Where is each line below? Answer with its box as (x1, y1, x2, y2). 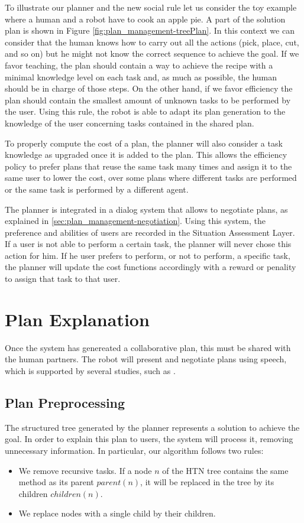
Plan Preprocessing (5, 393, 125, 411)
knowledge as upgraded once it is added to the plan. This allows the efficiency (5, 148, 287, 161)
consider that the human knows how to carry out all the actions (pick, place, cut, (5, 35, 299, 48)
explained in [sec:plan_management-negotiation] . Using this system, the (5, 215, 266, 227)
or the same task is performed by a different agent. (5, 183, 189, 195)
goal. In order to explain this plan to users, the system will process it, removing (5, 433, 293, 445)
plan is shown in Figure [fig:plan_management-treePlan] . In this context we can (5, 24, 295, 37)
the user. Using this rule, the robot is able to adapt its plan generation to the (5, 105, 286, 118)
